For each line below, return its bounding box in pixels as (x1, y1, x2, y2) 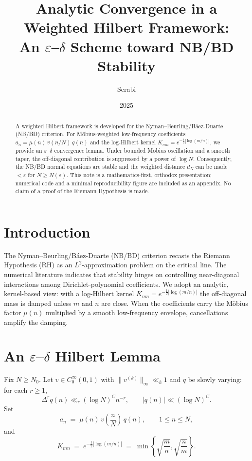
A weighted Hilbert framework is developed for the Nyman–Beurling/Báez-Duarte (15, 121, 223, 130)
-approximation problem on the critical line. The (82, 260, 227, 270)
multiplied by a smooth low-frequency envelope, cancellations (46, 307, 228, 318)
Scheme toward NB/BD (70, 36, 234, 56)
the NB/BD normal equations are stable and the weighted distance (15, 162, 185, 171)
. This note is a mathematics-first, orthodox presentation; (66, 170, 212, 179)
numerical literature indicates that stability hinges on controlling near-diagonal (4, 269, 239, 280)
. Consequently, (193, 154, 232, 162)
